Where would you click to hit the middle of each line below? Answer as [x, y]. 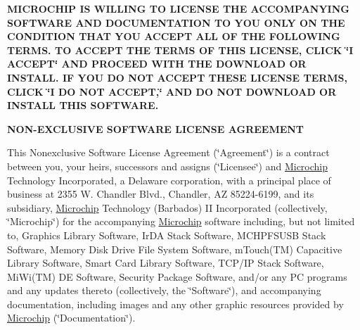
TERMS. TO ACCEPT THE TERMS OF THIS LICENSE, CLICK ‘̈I [180, 50]
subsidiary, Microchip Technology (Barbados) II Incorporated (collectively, [167, 207]
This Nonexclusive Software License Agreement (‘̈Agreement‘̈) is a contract [168, 152]
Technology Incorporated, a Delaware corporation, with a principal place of [169, 180]
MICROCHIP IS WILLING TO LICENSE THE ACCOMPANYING [178, 8]
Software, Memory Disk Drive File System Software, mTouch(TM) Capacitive [175, 249]
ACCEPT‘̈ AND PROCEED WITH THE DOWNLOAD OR [157, 64]
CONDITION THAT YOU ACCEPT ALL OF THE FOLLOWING [174, 36]
